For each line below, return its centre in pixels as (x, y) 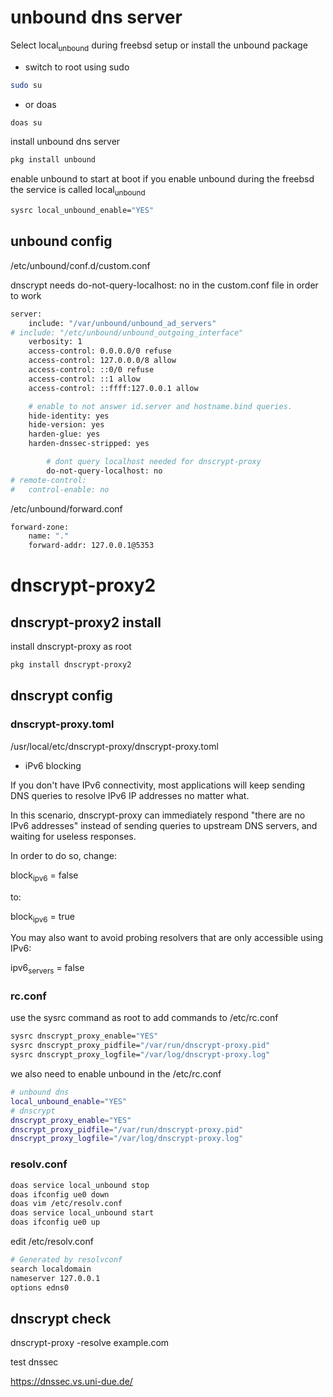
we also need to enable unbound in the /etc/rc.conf (116, 1074)
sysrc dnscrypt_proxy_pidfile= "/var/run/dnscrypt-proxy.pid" (140, 1046)
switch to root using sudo (77, 67)
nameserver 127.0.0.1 (55, 1278)
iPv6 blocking (53, 765)
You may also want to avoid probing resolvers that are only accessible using (167, 938)
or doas (40, 104)
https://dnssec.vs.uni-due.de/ (71, 1382)
